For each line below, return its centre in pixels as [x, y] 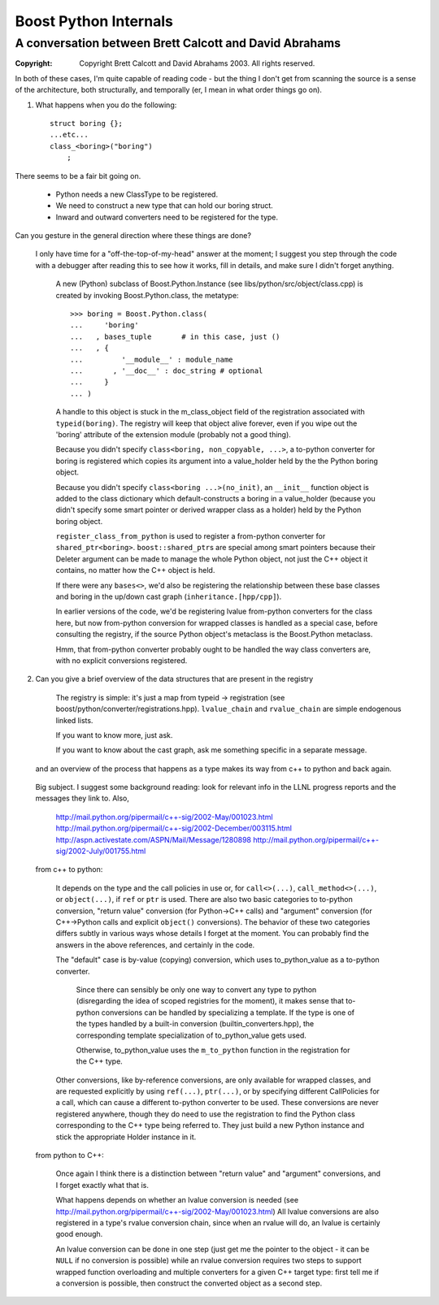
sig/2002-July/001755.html [101, 851]
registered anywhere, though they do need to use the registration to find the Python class [205, 1114]
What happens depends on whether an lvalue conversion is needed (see [177, 1200]
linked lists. [74, 720]
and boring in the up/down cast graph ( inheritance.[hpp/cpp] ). [169, 596]
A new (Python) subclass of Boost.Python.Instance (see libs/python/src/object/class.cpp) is [209, 284]
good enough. [79, 1234]
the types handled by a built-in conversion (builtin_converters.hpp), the [195, 1024]
